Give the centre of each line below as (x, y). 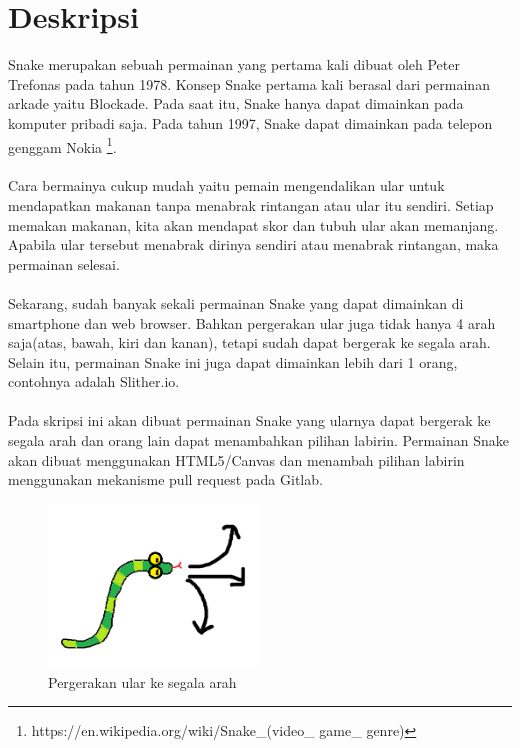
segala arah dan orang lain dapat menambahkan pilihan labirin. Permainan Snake (259, 440)
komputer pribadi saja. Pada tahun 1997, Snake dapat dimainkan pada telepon (250, 122)
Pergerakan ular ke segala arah (142, 681)
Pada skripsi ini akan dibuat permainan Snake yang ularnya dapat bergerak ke (249, 420)
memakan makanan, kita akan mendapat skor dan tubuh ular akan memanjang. (253, 224)
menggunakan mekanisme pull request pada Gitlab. (165, 479)
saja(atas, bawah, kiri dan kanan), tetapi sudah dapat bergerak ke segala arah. (249, 342)
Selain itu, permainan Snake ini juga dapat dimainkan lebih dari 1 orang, (233, 361)
